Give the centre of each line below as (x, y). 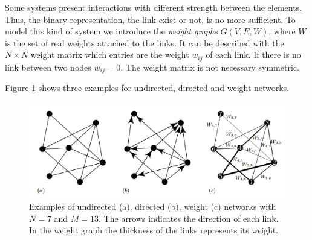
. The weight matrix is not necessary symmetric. (210, 67)
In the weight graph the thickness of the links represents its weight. (154, 230)
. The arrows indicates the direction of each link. (189, 218)
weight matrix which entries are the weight (110, 55)
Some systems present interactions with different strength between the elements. (154, 7)
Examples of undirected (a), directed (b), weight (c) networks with (153, 207)
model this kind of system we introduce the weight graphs (111, 31)
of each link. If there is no (253, 55)
